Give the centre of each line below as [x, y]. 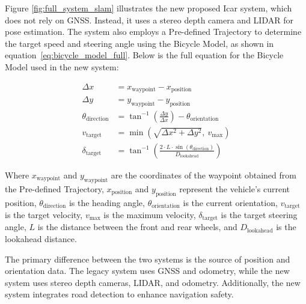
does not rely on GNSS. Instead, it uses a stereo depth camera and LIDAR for [149, 20]
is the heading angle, [107, 202]
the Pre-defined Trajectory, [54, 188]
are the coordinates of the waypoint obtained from [203, 175]
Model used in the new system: [62, 66]
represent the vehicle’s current [234, 188]
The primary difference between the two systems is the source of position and [148, 259]
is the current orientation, [230, 202]
